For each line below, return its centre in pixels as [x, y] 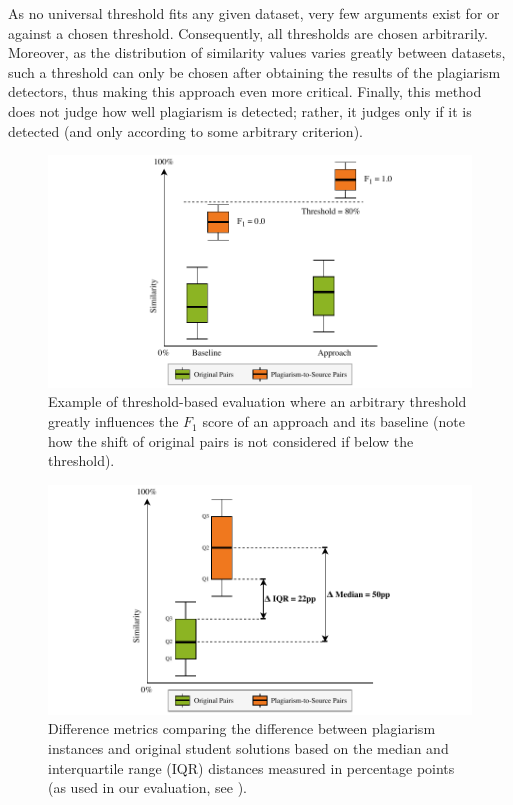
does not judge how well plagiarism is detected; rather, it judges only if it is [240, 110]
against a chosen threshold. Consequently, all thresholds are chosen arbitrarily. [248, 32]
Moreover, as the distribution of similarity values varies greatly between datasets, [257, 52]
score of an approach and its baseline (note [333, 421]
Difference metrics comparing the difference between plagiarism [242, 728]
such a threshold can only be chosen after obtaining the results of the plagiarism [254, 71]
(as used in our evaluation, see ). [147, 787]
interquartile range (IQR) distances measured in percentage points [251, 767]
